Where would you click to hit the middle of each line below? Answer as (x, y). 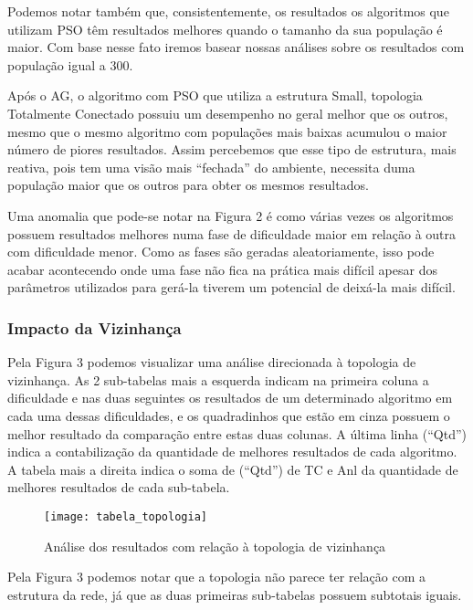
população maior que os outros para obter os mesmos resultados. (188, 185)
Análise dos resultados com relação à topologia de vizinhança (215, 546)
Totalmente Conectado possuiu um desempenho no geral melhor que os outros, (228, 113)
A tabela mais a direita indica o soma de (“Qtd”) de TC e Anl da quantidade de (233, 469)
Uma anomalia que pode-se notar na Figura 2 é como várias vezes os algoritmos (231, 215)
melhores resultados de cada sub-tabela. (119, 487)
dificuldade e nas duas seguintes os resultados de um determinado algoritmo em (230, 398)
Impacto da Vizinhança (95, 327)
